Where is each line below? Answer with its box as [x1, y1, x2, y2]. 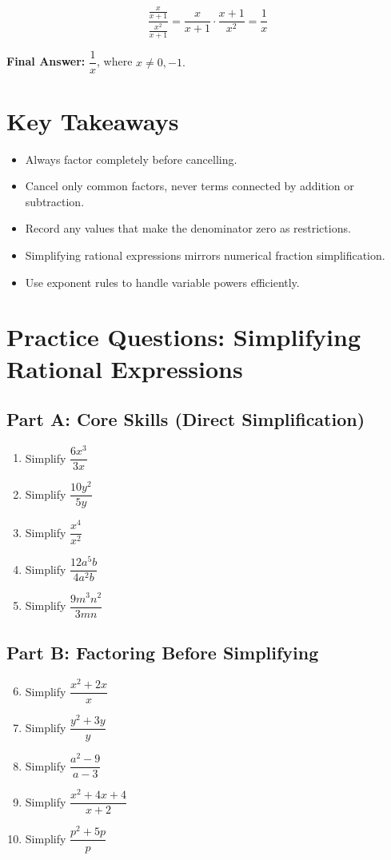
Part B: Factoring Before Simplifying [6, 640, 319, 664]
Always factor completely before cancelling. [25, 150, 237, 167]
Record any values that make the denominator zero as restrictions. [25, 220, 351, 237]
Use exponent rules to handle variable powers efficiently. [25, 273, 300, 290]
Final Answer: [6, 53, 86, 70]
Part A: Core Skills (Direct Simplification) [6, 407, 365, 432]
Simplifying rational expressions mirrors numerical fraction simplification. [25, 246, 385, 263]
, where [97, 53, 133, 70]
